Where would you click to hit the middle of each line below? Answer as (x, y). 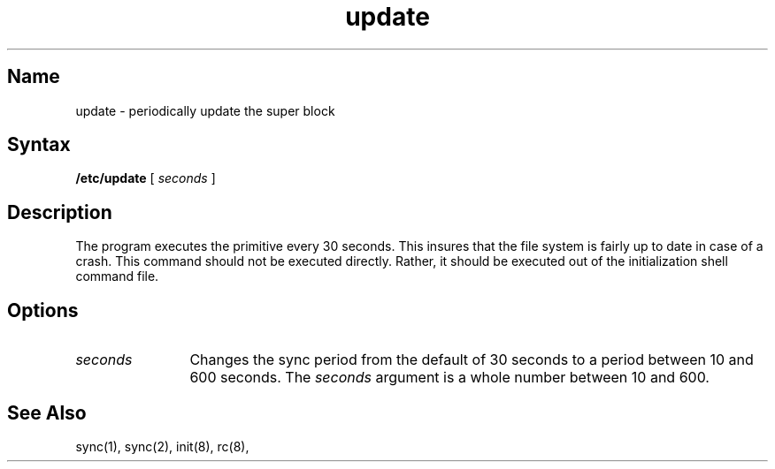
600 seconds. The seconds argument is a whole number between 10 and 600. (449, 378)
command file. (117, 276)
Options (43, 310)
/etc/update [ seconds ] (146, 178)
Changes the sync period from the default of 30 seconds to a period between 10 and (472, 360)
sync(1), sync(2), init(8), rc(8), (162, 446)
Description (60, 212)
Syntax (39, 145)
